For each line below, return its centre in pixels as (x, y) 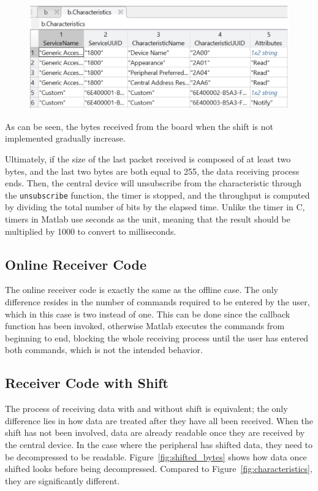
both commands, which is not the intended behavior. (104, 350)
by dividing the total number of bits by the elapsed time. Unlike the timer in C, (155, 207)
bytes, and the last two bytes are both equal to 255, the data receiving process (152, 171)
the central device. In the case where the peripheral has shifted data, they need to (159, 444)
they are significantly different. (62, 480)
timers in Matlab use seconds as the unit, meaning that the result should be (148, 219)
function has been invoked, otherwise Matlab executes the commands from (145, 326)
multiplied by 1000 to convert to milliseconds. (91, 231)
